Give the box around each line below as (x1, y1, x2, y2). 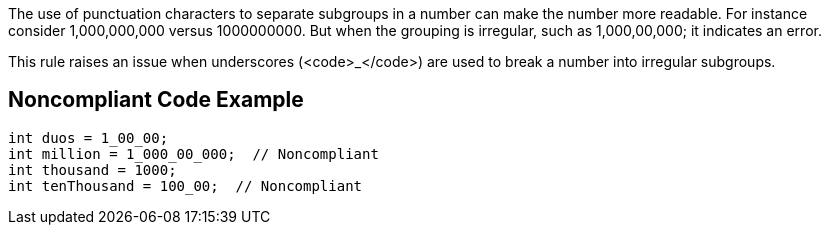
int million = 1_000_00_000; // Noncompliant (8, 145, 379, 162)
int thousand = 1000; (8, 161, 177, 178)
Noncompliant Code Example (8, 87, 304, 113)
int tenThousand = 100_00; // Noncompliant (8, 177, 363, 194)
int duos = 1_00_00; (8, 129, 169, 146)
